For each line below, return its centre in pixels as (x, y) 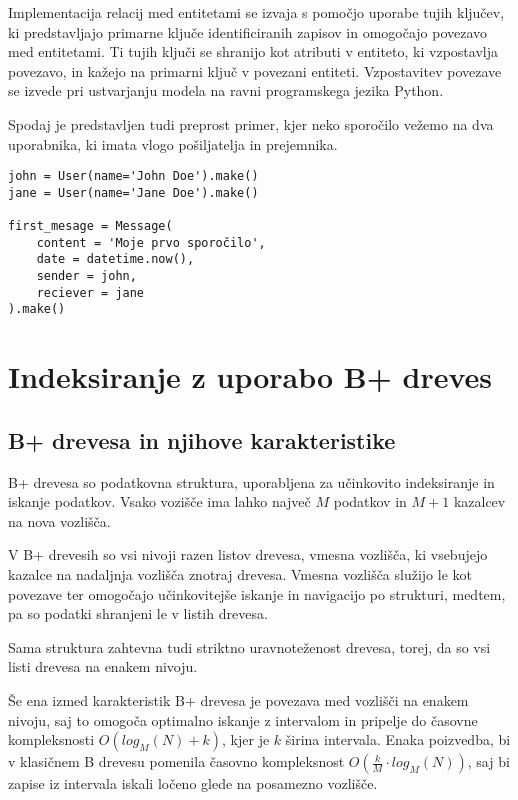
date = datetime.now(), (115, 259)
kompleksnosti (51, 739)
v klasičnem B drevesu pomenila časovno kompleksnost (176, 761)
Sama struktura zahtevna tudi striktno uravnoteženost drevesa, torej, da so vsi (249, 646)
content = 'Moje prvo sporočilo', (151, 242)
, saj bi (488, 761)
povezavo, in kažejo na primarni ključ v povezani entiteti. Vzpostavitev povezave (255, 70)
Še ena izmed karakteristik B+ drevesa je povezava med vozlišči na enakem (238, 699)
